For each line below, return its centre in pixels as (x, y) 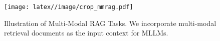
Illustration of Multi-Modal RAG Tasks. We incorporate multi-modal (110, 23)
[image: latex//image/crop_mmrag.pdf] (69, 7)
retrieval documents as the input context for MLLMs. (86, 33)
